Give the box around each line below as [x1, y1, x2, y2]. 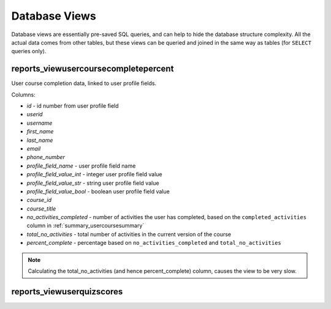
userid [26, 111, 43, 118]
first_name [26, 128, 54, 135]
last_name [26, 136, 53, 144]
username [26, 119, 53, 127]
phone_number [26, 154, 66, 161]
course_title [26, 205, 56, 212]
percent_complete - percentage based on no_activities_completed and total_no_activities [26, 239, 281, 247]
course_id [26, 196, 52, 204]
